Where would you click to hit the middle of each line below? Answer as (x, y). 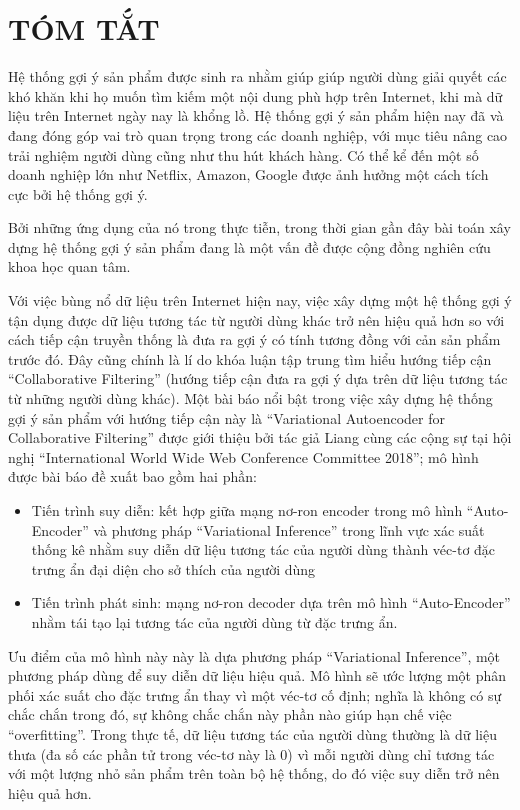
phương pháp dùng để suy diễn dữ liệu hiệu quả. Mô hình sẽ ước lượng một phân (257, 675)
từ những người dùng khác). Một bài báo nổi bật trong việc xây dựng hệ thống (250, 398)
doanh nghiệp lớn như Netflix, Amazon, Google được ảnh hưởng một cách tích (248, 174)
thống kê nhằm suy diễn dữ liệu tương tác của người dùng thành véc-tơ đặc (263, 549)
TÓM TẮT (84, 28)
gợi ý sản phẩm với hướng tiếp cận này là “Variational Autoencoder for (226, 417)
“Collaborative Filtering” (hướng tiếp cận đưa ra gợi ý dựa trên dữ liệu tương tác (258, 378)
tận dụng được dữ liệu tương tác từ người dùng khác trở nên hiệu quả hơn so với (256, 319)
